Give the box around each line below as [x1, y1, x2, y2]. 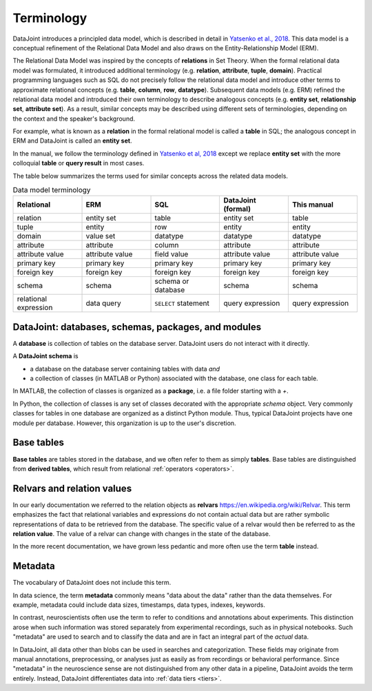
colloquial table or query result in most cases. [12, 159, 145, 167]
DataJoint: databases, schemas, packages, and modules [12, 321, 262, 333]
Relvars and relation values [12, 482, 132, 494]
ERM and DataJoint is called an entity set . [12, 136, 132, 145]
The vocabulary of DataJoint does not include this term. [12, 579, 172, 587]
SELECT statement [154, 298, 209, 308]
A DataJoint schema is [12, 352, 79, 360]
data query [85, 298, 121, 308]
